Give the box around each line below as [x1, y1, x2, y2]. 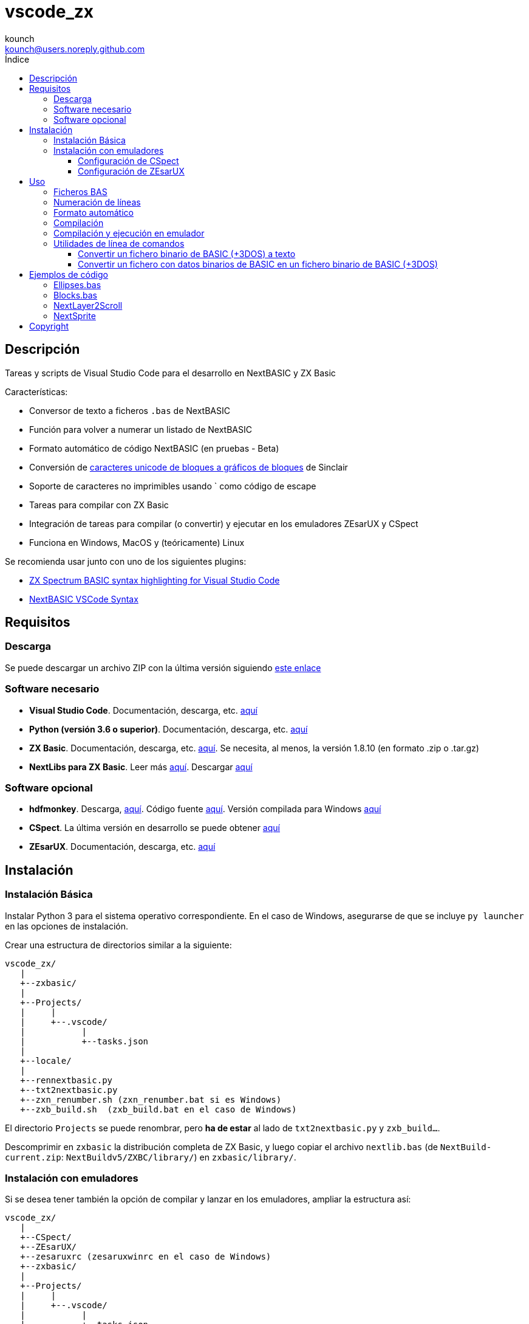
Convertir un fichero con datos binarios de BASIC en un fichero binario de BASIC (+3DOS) [78, 258, 438, 269]
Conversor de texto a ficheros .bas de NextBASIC [29, 405, 230, 416]
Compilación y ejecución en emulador [53, 227, 205, 238]
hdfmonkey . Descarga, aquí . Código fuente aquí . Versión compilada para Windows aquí [29, 804, 381, 815]
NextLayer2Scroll [53, 300, 123, 311]
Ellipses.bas [53, 279, 101, 290]
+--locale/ [20, 1055, 72, 1066]
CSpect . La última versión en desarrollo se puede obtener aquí [29, 822, 280, 833]
